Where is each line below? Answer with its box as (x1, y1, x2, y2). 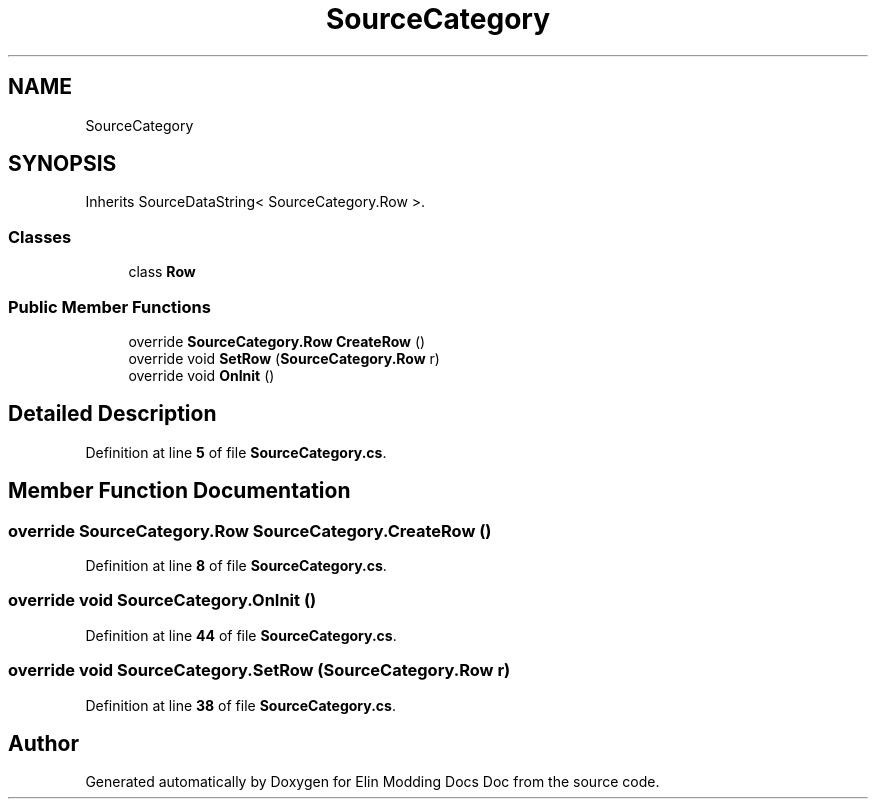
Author (8, 730, 79, 756)
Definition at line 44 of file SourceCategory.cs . (85, 626, 397, 644)
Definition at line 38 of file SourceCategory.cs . (85, 696, 396, 714)
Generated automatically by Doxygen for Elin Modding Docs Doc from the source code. (85, 773, 660, 791)
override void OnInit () (128, 366, 275, 384)
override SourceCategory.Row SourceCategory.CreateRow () (8, 520, 492, 541)
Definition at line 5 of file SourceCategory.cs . (85, 443, 387, 461)
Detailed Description (8, 401, 217, 427)
